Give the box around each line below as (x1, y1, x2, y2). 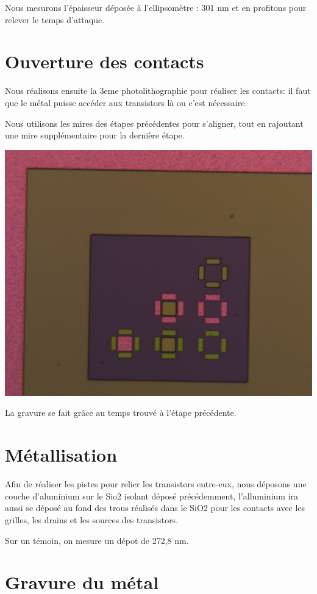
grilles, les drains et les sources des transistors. (5, 513, 179, 526)
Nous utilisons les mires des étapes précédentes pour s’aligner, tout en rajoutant (5, 116, 304, 129)
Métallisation (5, 442, 118, 467)
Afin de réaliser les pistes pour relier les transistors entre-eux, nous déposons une (5, 478, 307, 490)
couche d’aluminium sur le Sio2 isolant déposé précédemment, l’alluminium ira (5, 489, 299, 502)
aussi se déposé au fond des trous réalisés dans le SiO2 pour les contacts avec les (5, 501, 305, 514)
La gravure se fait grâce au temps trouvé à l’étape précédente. (5, 406, 237, 419)
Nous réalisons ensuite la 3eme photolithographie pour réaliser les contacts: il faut (5, 84, 311, 97)
